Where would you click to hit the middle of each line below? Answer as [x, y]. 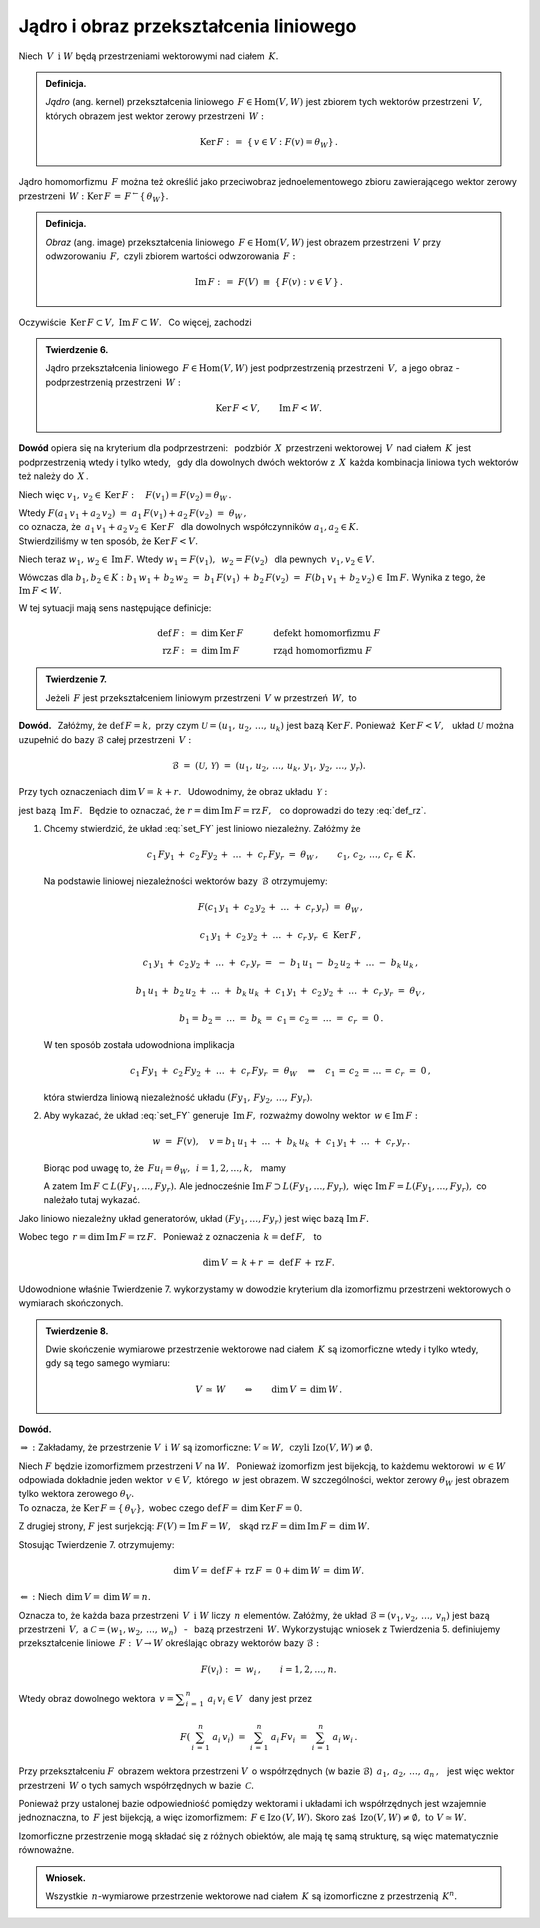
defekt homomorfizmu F [327, 633]
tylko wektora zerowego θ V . [76, 1495]
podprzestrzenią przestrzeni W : [113, 382]
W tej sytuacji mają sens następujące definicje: [115, 608]
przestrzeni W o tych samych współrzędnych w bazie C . [136, 1785]
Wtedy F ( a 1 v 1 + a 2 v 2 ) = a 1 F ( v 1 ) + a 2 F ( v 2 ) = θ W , [132, 513]
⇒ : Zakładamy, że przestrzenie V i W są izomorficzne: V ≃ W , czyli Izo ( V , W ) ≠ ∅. [197, 1447]
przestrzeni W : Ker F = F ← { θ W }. [93, 196]
